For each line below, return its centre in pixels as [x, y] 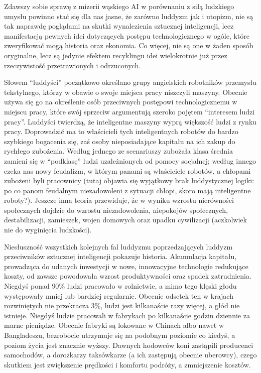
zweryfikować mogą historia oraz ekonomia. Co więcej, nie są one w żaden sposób [129, 45]
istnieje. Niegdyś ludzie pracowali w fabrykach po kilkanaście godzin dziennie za [127, 315]
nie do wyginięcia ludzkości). [48, 230]
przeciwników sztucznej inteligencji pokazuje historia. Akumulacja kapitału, [120, 256]
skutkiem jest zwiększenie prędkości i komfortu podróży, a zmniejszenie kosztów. [127, 364]
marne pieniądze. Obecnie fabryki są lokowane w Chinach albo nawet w [114, 325]
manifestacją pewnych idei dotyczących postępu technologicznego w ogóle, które [127, 35]
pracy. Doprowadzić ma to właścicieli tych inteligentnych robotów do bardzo [121, 131]
